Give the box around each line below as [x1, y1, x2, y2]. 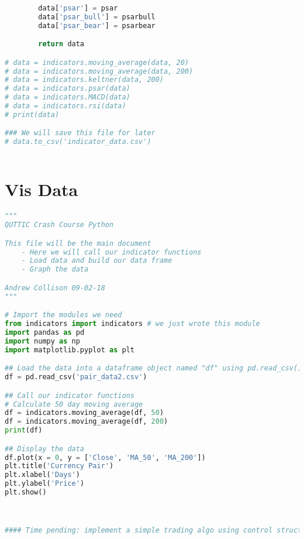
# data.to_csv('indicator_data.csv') [5, 138, 151, 146]
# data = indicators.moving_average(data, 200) [5, 67, 194, 75]
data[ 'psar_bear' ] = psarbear [38, 21, 156, 30]
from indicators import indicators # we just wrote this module [5, 320, 260, 328]
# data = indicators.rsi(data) [5, 102, 126, 111]
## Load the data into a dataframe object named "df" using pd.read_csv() [5, 364, 302, 373]
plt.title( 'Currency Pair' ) [5, 462, 114, 471]
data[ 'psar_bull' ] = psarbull [38, 12, 156, 21]
